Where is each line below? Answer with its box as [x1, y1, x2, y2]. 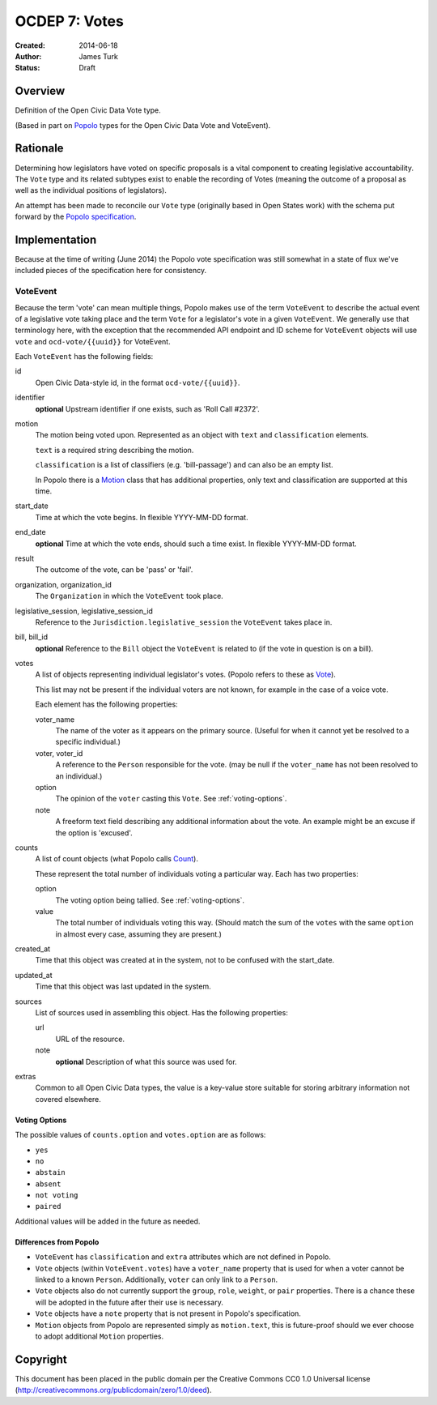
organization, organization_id [15, 579, 112, 589]
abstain [35, 1168, 66, 1177]
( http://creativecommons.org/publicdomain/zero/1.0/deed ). [15, 1386, 212, 1395]
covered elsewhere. [35, 1094, 101, 1104]
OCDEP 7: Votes [15, 12, 125, 30]
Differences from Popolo [15, 1236, 100, 1247]
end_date [15, 527, 46, 537]
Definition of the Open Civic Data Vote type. [15, 105, 161, 115]
